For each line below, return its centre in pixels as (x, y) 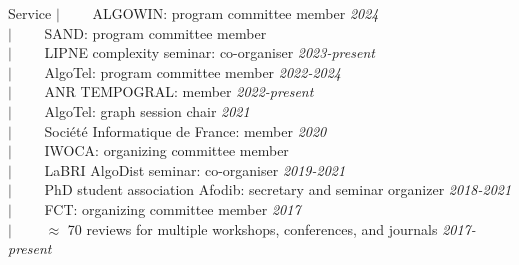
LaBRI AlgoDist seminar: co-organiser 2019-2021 (195, 169)
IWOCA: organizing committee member (166, 150)
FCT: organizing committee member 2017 (172, 208)
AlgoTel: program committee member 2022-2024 (193, 71)
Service (30, 13)
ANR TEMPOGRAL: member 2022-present (179, 91)
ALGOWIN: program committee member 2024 (235, 13)
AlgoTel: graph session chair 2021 (147, 110)
